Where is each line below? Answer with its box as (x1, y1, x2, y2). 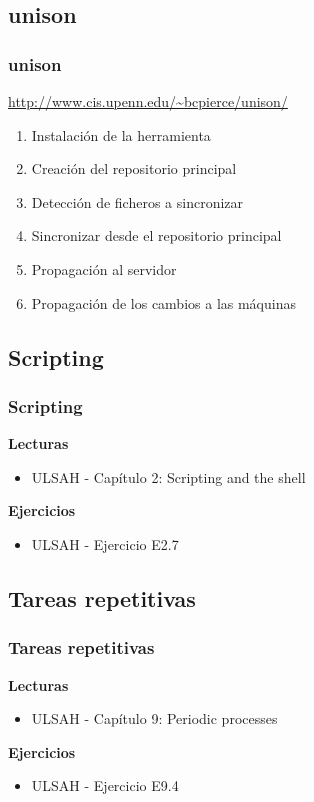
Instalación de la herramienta (31, 124, 211, 145)
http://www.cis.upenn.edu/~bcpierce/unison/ (8, 91, 288, 111)
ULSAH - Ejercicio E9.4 (31, 775, 179, 796)
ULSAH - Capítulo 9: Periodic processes (31, 708, 278, 729)
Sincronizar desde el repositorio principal (31, 225, 282, 246)
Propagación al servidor (31, 258, 177, 279)
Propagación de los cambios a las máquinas (31, 292, 296, 313)
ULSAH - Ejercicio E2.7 (31, 533, 179, 554)
